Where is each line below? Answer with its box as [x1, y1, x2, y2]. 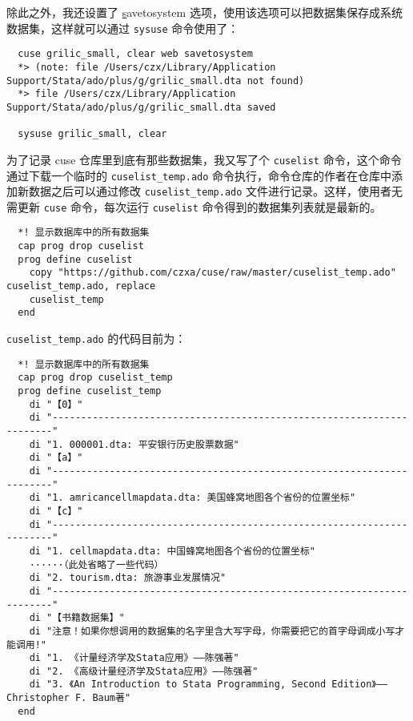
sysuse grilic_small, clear [18, 128, 167, 140]
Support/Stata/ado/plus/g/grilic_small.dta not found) [6, 75, 305, 87]
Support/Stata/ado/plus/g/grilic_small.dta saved [6, 101, 276, 113]
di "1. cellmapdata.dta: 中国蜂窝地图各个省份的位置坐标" [29, 545, 315, 557]
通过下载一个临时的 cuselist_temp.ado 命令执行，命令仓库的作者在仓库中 [6, 167, 392, 183]
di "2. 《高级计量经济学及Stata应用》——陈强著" [29, 665, 259, 677]
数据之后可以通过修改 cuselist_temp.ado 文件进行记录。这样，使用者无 [28, 183, 403, 199]
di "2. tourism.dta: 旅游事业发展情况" [29, 572, 227, 584]
